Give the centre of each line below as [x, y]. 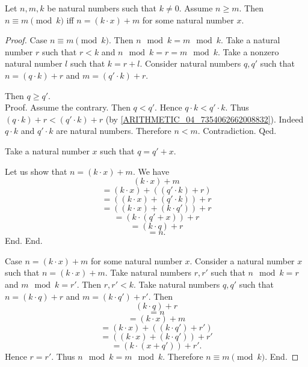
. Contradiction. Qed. [237, 131]
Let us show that [36, 171]
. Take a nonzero [248, 51]
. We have [151, 171]
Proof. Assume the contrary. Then [68, 107]
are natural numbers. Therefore [114, 131]
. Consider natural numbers [190, 63]
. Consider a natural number [242, 260]
